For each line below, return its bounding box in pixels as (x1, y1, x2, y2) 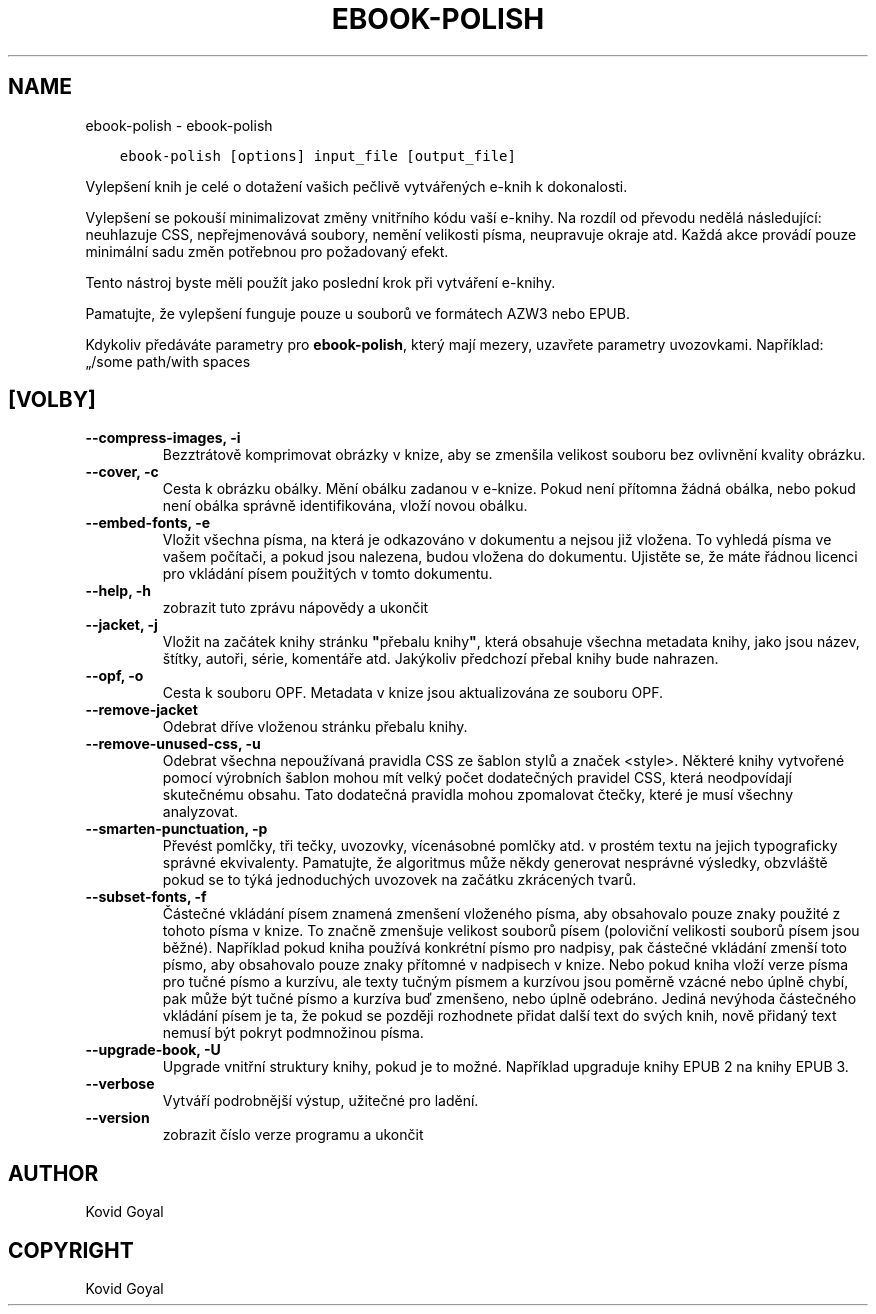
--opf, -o (85, 667, 144, 685)
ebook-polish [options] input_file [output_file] (119, 147, 516, 164)
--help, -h (85, 582, 151, 600)
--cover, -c (85, 463, 159, 481)
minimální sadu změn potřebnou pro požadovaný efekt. (85, 242, 449, 260)
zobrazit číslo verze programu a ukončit (162, 1126, 424, 1144)
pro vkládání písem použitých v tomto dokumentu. (162, 565, 493, 583)
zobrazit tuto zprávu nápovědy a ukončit (162, 599, 429, 617)
